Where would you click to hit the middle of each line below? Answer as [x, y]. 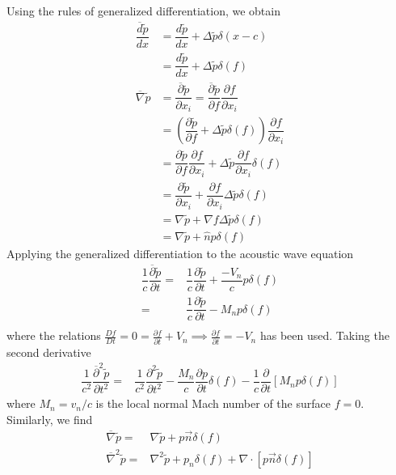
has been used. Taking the [324, 335]
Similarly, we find [50, 419]
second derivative [49, 352]
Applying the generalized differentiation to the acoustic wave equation [180, 254]
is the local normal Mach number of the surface [213, 403]
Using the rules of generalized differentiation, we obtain [143, 11]
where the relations [54, 335]
